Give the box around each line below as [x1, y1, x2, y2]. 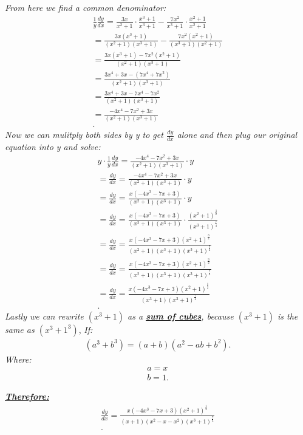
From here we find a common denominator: [5, 1, 166, 13]
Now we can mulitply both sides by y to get [5, 128, 163, 141]
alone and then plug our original [177, 128, 298, 141]
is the [277, 309, 298, 322]
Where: [5, 352, 32, 365]
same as [5, 323, 35, 335]
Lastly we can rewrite [5, 309, 84, 322]
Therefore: [5, 390, 50, 403]
